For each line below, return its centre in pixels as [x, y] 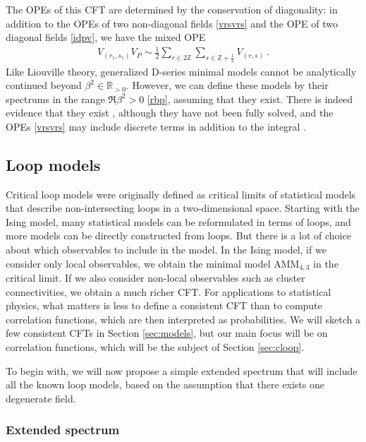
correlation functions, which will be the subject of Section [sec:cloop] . [155, 347]
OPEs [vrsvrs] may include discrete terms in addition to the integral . [156, 126]
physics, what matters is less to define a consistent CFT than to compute [164, 305]
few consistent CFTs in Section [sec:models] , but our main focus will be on [167, 333]
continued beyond [44, 85]
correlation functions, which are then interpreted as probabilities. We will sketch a [183, 319]
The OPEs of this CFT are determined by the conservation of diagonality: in [172, 9]
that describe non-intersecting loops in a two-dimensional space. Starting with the [183, 208]
